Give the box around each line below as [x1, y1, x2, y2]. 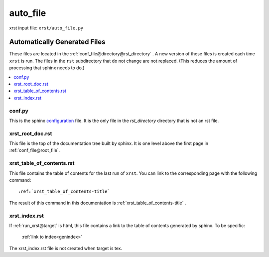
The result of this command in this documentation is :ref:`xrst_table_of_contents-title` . [9, 200, 186, 206]
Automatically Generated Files [9, 38, 106, 46]
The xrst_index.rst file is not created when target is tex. [9, 245, 122, 251]
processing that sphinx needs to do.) [9, 65, 85, 71]
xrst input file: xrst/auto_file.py [9, 25, 84, 31]
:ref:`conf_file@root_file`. [9, 147, 60, 153]
